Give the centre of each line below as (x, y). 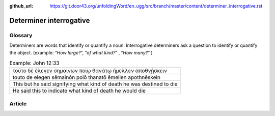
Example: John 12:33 (34, 63)
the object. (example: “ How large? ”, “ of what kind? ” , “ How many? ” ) (81, 52)
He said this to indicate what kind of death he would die (79, 91)
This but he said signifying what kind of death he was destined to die (95, 84)
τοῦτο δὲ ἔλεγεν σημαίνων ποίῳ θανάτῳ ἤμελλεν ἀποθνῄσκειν (90, 71)
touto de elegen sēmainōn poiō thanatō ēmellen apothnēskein (86, 77)
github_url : (21, 6)
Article (18, 103)
